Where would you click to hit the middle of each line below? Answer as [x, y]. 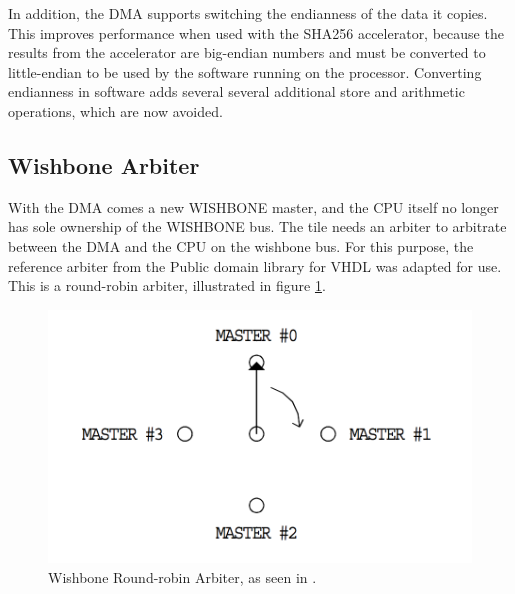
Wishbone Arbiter [104, 164]
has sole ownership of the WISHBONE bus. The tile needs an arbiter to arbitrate [257, 226]
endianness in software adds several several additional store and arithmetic [236, 91]
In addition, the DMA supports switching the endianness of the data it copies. [248, 13]
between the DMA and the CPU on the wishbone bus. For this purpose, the [241, 245]
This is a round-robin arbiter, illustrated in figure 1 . [167, 285]
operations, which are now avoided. [115, 110]
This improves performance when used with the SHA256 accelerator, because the [256, 32]
